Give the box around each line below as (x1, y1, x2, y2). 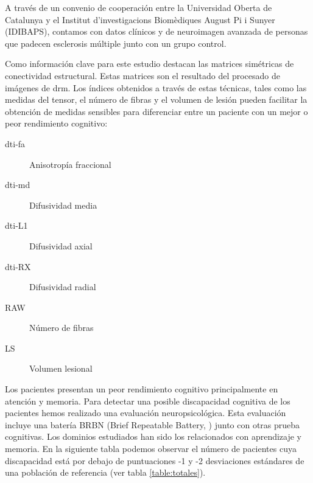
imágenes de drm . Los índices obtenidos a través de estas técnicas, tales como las (5, 81, 307, 94)
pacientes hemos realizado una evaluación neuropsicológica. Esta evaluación (5, 406, 286, 419)
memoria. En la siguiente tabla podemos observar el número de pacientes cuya (5, 442, 297, 455)
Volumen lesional (29, 362, 93, 375)
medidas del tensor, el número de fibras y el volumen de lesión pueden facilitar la (5, 93, 308, 106)
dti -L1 (5, 219, 28, 232)
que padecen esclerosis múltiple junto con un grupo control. (5, 36, 227, 49)
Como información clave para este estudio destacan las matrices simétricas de (5, 57, 294, 70)
